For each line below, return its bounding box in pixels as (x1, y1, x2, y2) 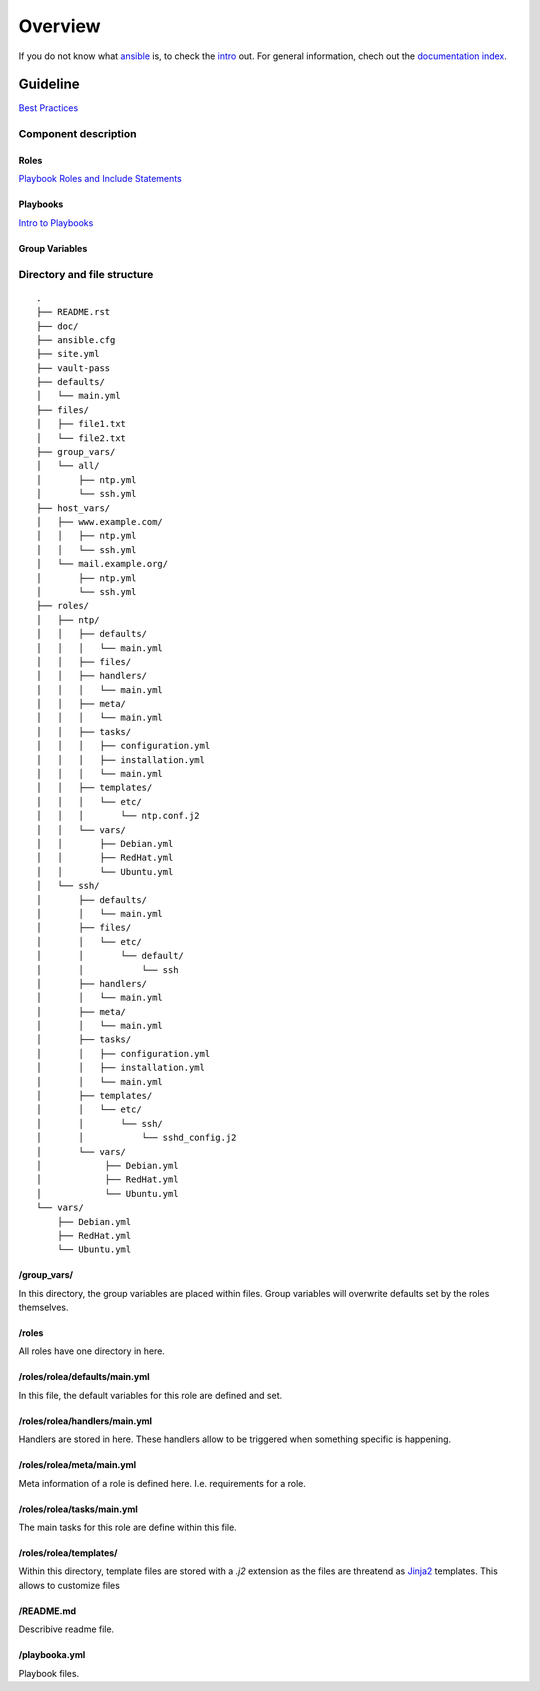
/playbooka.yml (18, 1649, 86, 1661)
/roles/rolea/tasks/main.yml (18, 1503, 139, 1515)
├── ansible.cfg (36, 334, 116, 345)
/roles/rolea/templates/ (18, 1547, 119, 1559)
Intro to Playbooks (18, 216, 94, 229)
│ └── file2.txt (36, 432, 127, 444)
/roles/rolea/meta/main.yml (18, 1459, 137, 1471)
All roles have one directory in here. (18, 1345, 165, 1357)
